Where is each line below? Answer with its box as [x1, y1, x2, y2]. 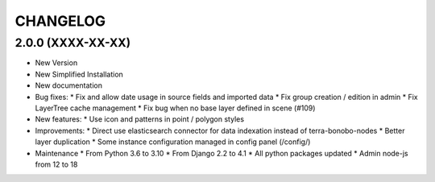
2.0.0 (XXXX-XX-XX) [14, 35, 131, 50]
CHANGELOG [14, 12, 106, 30]
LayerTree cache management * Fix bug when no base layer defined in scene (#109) [35, 103, 316, 113]
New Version [35, 58, 78, 68]
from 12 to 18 [35, 159, 78, 169]
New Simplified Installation [35, 69, 124, 79]
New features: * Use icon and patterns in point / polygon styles [35, 114, 245, 124]
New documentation [35, 81, 102, 90]
